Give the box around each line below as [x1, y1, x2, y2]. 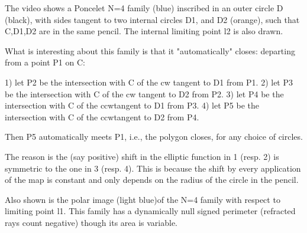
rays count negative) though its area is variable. [5, 216, 178, 228]
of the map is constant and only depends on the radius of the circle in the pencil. [5, 173, 299, 186]
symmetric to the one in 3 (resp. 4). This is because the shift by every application [5, 162, 301, 174]
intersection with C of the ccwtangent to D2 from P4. [5, 110, 199, 123]
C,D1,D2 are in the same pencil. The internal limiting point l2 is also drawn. [5, 25, 283, 37]
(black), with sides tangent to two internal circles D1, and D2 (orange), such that [5, 13, 300, 25]
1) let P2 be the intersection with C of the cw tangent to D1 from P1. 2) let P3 [5, 76, 293, 88]
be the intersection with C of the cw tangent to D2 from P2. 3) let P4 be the [5, 87, 284, 100]
